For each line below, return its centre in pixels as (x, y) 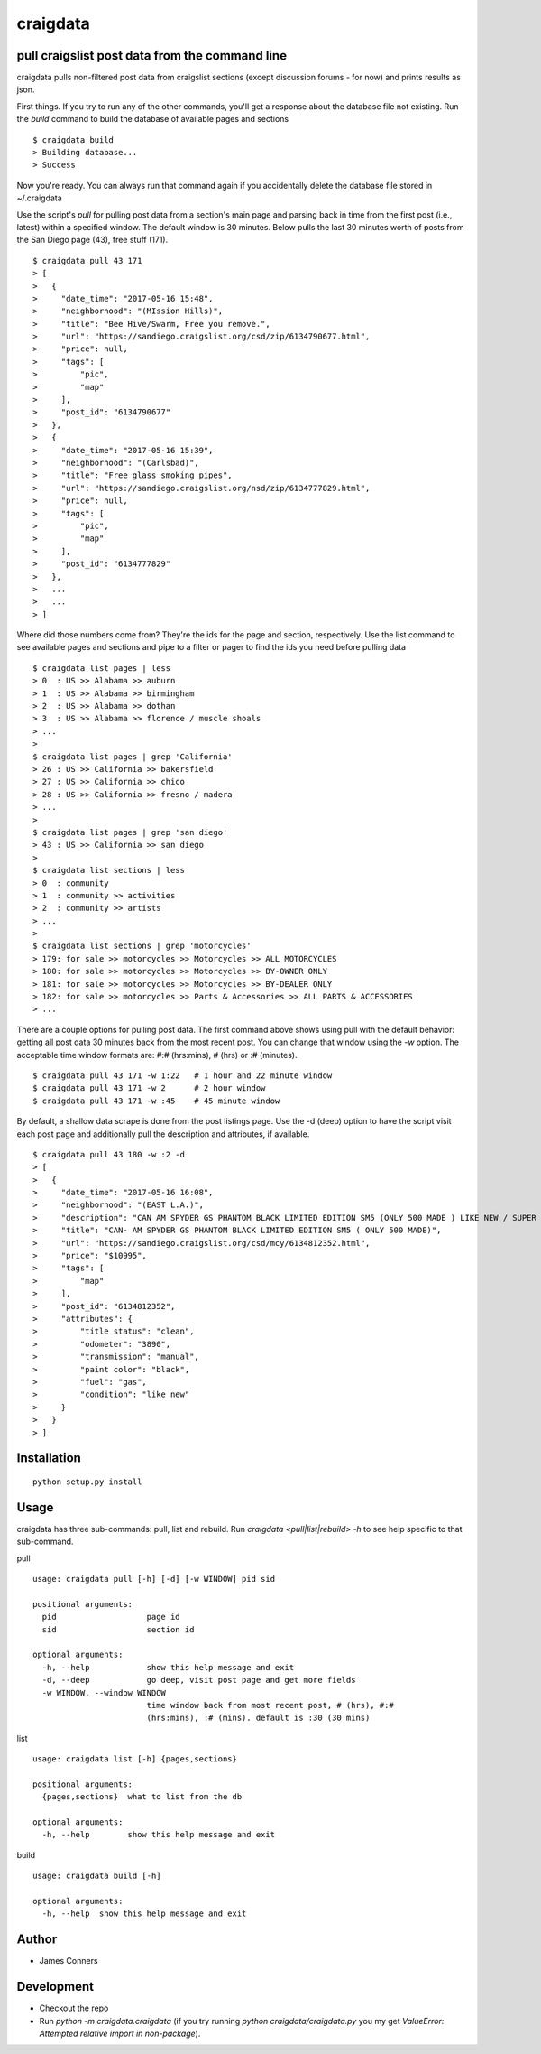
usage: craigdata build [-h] (97, 1876)
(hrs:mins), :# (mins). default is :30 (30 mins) (258, 1718)
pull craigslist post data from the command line (152, 56)
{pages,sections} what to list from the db (142, 1797)
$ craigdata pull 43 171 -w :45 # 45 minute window (156, 1101)
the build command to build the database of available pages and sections (152, 119)
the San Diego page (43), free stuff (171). (92, 240)
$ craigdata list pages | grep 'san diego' (130, 832)
